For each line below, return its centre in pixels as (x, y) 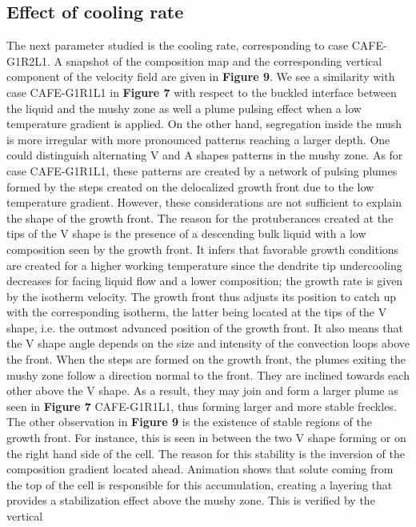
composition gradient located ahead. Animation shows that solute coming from (200, 469)
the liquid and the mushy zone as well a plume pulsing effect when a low (184, 108)
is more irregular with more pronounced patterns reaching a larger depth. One (198, 139)
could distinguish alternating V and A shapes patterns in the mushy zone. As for (205, 155)
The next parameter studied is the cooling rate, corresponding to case (178, 45)
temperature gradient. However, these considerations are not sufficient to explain (204, 202)
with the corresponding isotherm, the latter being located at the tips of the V (197, 312)
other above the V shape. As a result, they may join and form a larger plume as (202, 390)
